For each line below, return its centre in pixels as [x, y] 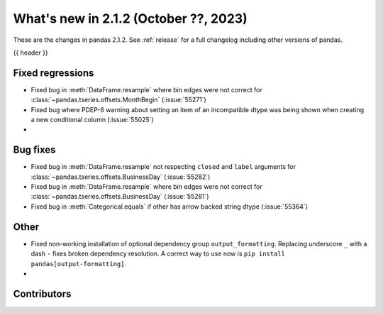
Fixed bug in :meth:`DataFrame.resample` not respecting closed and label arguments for [163, 167]
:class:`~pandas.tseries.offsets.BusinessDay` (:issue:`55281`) [120, 197]
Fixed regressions [54, 73]
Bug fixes [34, 150]
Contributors [42, 293]
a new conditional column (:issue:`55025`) [92, 120]
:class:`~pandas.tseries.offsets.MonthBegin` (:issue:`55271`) [119, 100]
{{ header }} [31, 53]
